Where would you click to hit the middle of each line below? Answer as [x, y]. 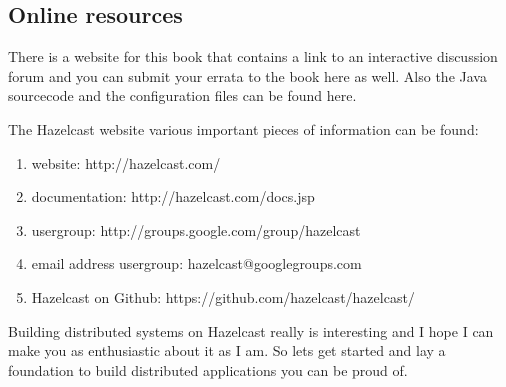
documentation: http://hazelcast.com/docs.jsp [173, 196]
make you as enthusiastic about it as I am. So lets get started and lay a [227, 350]
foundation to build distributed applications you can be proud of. [208, 369]
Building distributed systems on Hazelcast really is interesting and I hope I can [251, 330]
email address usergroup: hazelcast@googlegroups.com [196, 263]
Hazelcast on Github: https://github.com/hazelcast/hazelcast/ [223, 296]
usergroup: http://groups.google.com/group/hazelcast [196, 229]
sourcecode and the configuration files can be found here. [182, 95]
